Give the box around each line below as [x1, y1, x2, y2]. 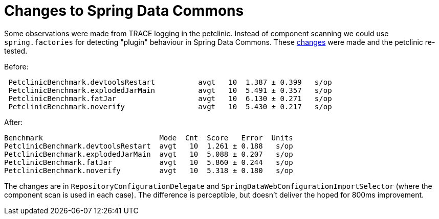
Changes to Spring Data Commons [4, 2, 244, 19]
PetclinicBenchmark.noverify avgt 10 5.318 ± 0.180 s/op [4, 166, 293, 175]
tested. [4, 46, 28, 55]
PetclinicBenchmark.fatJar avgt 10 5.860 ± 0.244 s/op [4, 158, 293, 166]
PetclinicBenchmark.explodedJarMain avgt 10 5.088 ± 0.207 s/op [4, 150, 293, 158]
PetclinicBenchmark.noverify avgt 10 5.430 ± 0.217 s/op [8, 102, 332, 111]
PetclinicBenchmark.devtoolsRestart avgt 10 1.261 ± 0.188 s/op [4, 141, 293, 150]
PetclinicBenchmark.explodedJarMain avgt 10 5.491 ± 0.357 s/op [8, 86, 332, 94]
